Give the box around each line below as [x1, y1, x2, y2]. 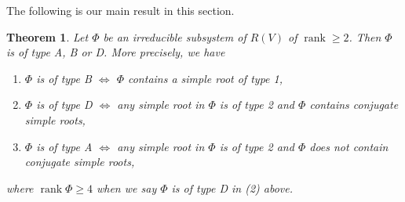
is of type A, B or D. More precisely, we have [6, 44, 225, 60]
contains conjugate [309, 96, 399, 113]
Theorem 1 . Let [6, 28, 89, 45]
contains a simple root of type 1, [127, 70, 283, 86]
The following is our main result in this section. [6, 2, 235, 18]
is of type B [36, 70, 92, 86]
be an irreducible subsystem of [103, 28, 246, 45]
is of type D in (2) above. [171, 179, 294, 196]
